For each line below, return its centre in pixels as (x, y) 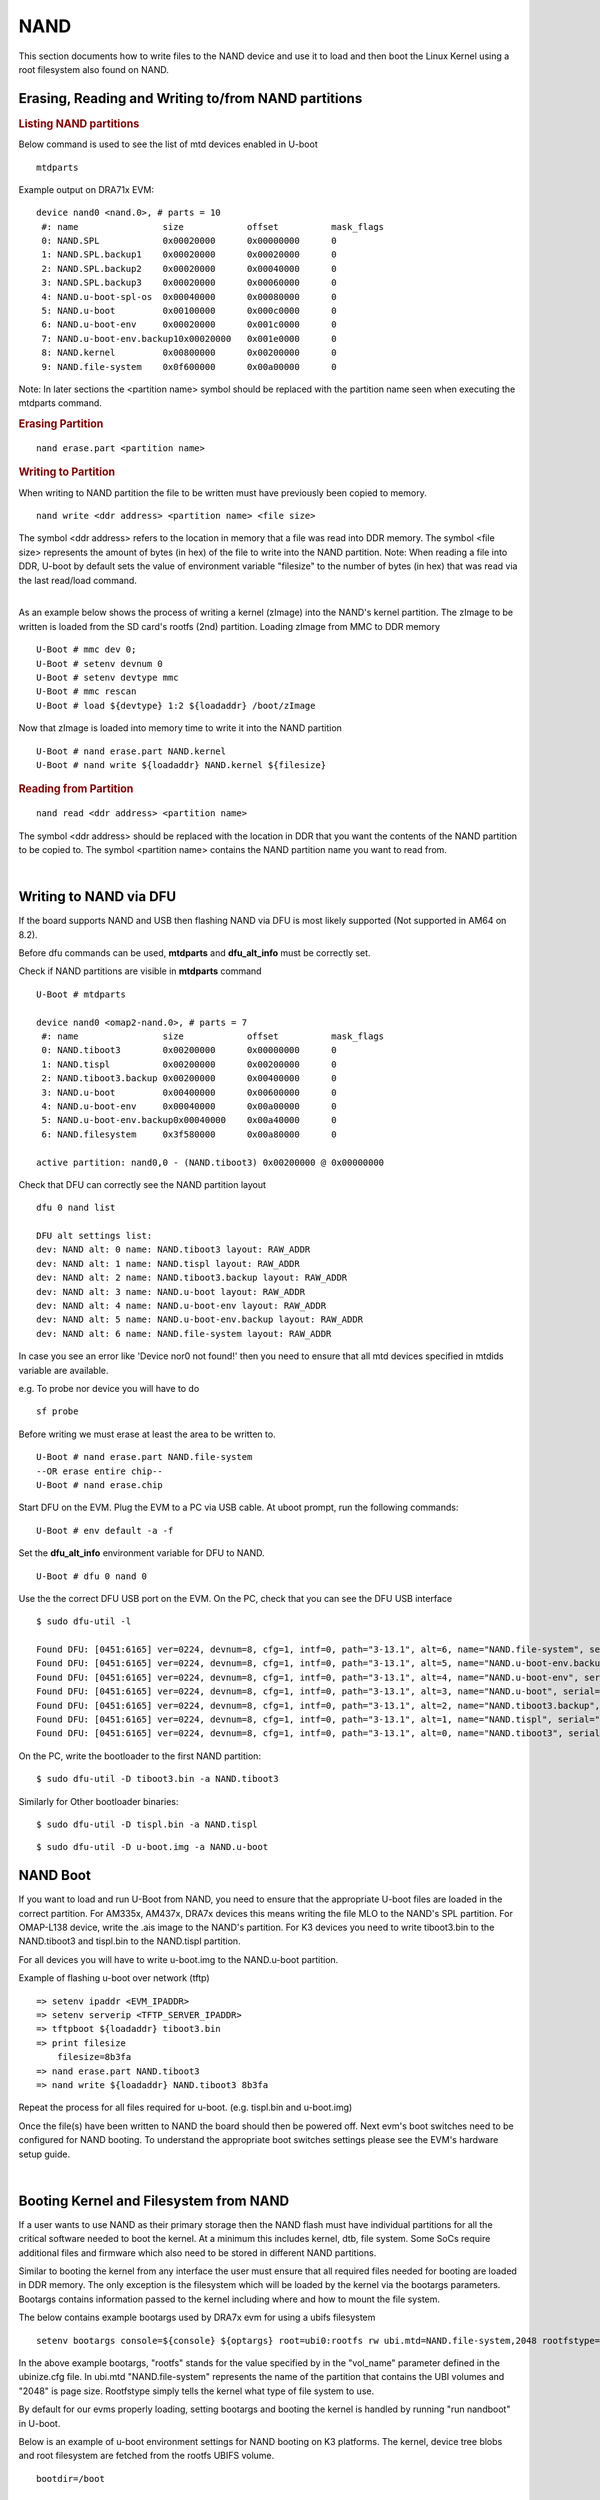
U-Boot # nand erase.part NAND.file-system (144, 1457)
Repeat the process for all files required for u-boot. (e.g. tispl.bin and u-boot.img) (185, 2107)
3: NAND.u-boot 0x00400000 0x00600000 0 (189, 1092)
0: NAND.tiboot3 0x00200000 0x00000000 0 (189, 1050)
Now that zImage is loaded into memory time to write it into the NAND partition (180, 728)
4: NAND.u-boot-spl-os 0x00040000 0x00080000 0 (189, 296)
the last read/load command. (77, 580)
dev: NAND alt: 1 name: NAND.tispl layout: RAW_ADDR (168, 1263)
